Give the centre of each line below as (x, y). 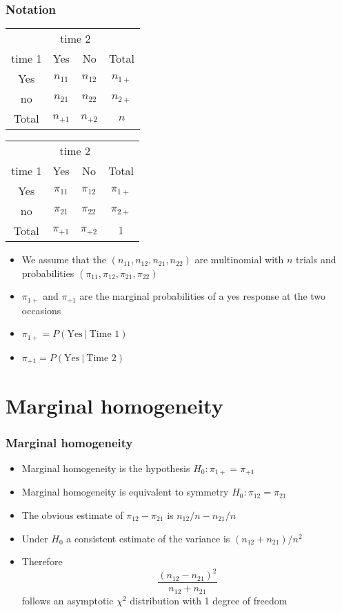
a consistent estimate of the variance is (148, 538)
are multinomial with (239, 259)
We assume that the (64, 259)
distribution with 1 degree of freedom (209, 600)
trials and (316, 259)
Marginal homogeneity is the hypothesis (106, 468)
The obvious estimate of (72, 515)
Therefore (42, 561)
